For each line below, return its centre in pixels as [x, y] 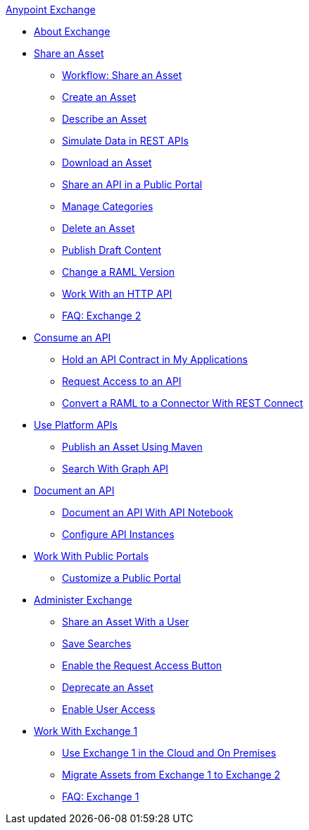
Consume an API [72, 337]
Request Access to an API [122, 381]
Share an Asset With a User [126, 622]
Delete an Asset [99, 228]
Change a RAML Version [119, 272]
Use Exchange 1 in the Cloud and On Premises [169, 753]
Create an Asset [99, 97]
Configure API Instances [118, 534]
